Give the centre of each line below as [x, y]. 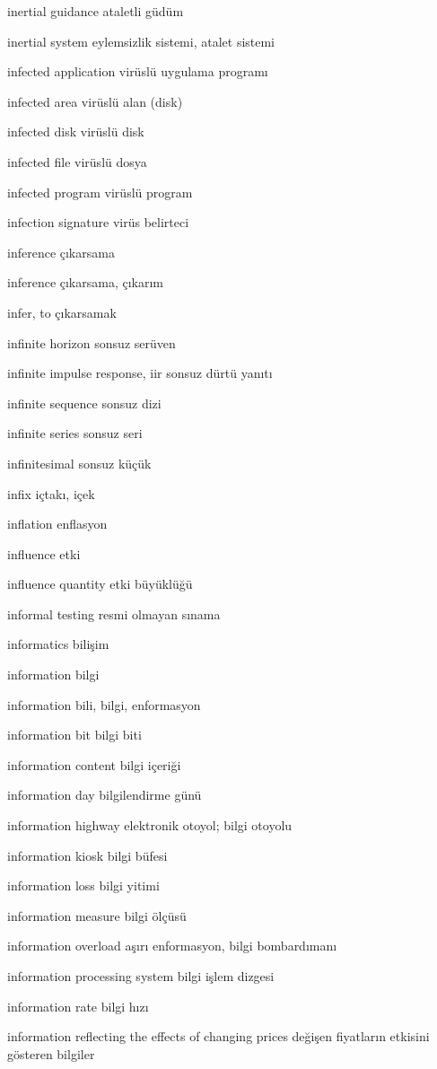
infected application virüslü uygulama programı [138, 71]
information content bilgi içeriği [94, 764]
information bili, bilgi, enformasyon [104, 704]
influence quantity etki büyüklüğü [100, 584]
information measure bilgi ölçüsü [97, 915]
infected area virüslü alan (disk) [95, 101]
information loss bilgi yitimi [83, 885]
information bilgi [53, 675]
